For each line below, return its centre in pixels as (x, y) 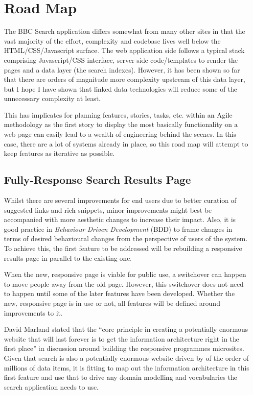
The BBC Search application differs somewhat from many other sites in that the (125, 31)
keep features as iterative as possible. (59, 153)
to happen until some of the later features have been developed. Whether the (119, 293)
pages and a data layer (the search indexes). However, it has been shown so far (122, 69)
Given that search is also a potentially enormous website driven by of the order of (126, 358)
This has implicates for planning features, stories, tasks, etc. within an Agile (118, 114)
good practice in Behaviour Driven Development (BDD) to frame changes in (118, 229)
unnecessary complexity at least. (52, 98)
